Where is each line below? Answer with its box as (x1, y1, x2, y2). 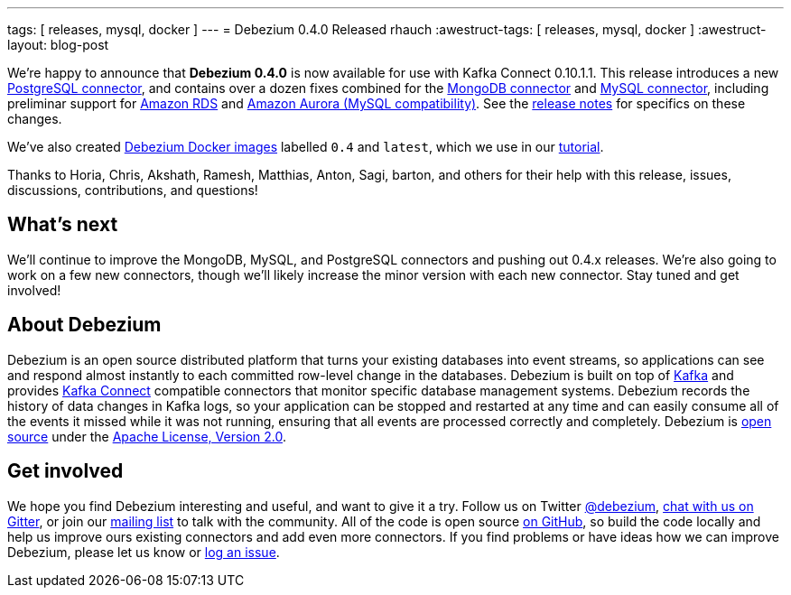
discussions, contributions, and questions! (7, 182, 258, 198)
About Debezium (7, 313, 162, 337)
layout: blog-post (7, 37, 109, 52)
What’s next (7, 213, 118, 237)
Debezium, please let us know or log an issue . (7, 544, 280, 560)
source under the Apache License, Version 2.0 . (7, 428, 287, 444)
